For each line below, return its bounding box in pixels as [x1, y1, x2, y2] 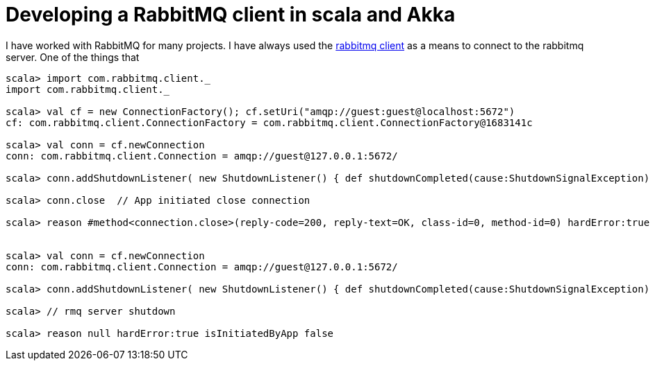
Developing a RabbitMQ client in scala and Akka [6, 3, 456, 26]
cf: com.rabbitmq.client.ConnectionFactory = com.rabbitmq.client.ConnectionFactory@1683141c [6, 116, 533, 128]
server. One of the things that [6, 51, 140, 63]
